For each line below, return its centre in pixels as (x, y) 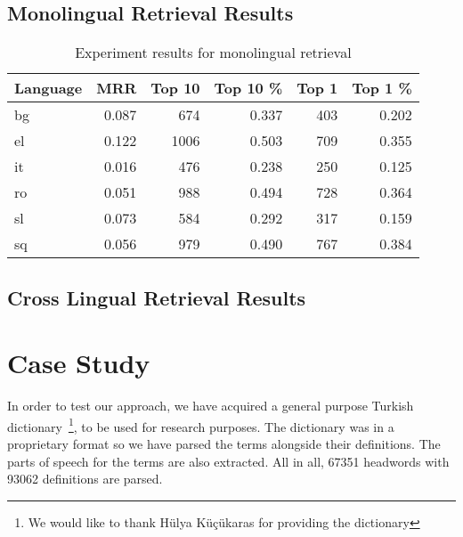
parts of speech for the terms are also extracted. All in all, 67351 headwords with (228, 461)
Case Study (79, 363)
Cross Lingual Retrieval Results (157, 297)
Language (49, 88)
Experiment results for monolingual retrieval (213, 53)
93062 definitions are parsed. (85, 479)
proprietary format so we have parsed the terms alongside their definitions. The (224, 443)
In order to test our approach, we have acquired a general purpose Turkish (211, 406)
